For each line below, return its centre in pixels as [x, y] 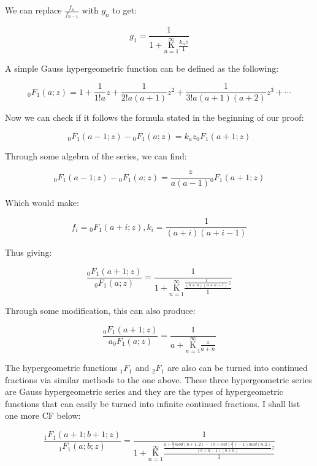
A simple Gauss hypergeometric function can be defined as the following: [142, 68]
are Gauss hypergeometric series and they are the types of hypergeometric [144, 392]
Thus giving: [29, 252]
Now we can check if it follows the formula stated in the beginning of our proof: [155, 117]
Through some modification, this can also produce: [100, 311]
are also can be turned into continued [237, 368]
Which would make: [42, 203]
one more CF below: [43, 415]
